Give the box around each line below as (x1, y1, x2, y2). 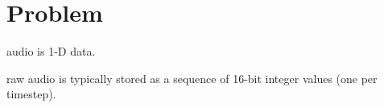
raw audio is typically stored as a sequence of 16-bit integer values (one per (6, 69, 378, 86)
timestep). (6, 85, 56, 102)
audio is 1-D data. (6, 43, 96, 60)
